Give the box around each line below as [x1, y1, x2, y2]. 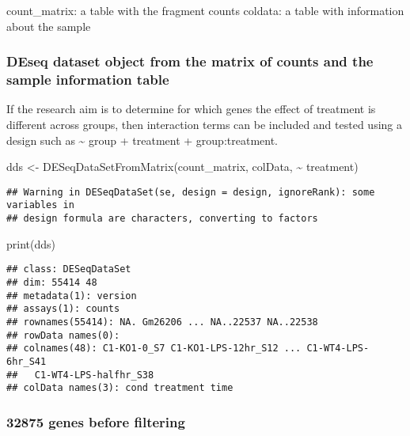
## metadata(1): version [6, 290, 137, 301]
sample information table [6, 70, 169, 89]
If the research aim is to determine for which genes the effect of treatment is [6, 100, 376, 117]
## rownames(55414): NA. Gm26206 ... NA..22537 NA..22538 [6, 316, 318, 328]
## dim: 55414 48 [6, 276, 97, 288]
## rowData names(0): [6, 329, 120, 341]
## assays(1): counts [6, 303, 120, 315]
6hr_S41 [6, 355, 47, 367]
